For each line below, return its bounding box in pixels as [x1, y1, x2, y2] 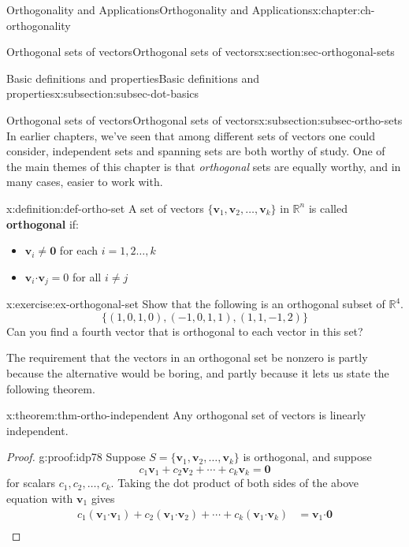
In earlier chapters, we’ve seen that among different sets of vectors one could [6, 127, 375, 143]
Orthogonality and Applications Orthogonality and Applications [6, 2, 313, 17]
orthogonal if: [6, 215, 80, 232]
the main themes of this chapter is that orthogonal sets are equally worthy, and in [6, 158, 401, 174]
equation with [6, 489, 73, 506]
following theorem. [6, 380, 95, 396]
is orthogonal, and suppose [243, 448, 372, 465]
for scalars [6, 474, 56, 491]
